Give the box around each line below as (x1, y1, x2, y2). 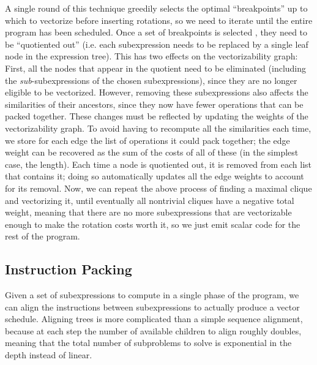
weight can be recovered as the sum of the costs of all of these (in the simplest (5, 146, 299, 159)
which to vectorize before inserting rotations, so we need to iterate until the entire (5, 13, 313, 26)
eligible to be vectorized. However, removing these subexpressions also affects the (5, 86, 308, 99)
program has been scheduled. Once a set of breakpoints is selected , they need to (5, 26, 308, 39)
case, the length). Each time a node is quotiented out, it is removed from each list (5, 157, 312, 170)
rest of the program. (5, 230, 80, 243)
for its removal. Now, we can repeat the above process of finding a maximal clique (5, 181, 312, 194)
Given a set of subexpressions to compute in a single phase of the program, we (5, 288, 299, 301)
